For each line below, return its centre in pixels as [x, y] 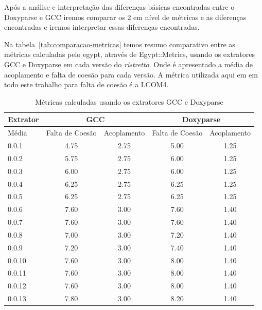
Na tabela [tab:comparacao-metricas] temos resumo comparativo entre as [120, 44]
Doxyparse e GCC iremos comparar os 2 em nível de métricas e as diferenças [125, 17]
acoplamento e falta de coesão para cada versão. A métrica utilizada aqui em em [131, 74]
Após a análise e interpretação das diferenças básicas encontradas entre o [119, 7]
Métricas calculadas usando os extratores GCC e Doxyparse [129, 101]
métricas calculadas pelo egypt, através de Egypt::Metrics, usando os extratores [130, 54]
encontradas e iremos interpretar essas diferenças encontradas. [102, 27]
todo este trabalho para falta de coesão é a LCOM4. [86, 84]
